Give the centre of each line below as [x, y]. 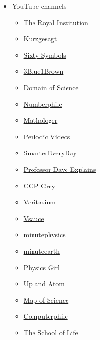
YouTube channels [39, 6]
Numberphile [43, 104]
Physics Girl [42, 267]
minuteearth [42, 250]
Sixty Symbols [45, 55]
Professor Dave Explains [60, 169]
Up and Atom [44, 283]
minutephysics [44, 234]
